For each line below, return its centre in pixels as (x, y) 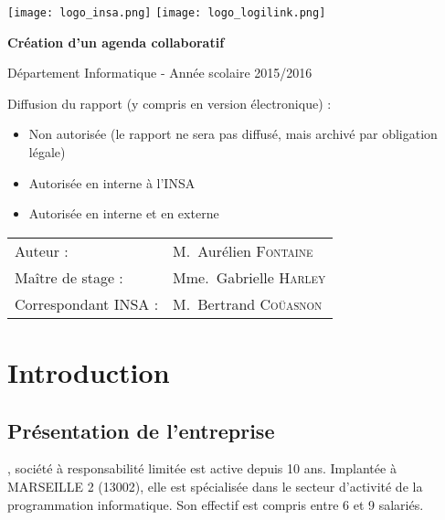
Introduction (89, 372)
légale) (47, 152)
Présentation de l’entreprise (141, 430)
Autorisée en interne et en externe (124, 213)
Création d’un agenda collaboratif (116, 42)
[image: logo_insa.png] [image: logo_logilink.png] (167, 13)
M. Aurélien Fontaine (243, 250)
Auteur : (42, 250)
